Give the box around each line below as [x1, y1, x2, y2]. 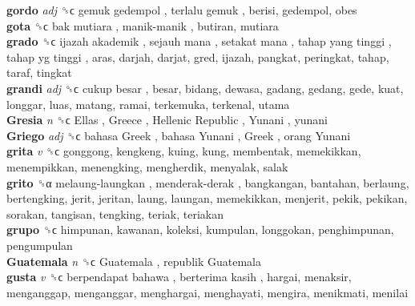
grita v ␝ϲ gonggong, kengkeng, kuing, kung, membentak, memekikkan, [6, 143, 361, 159]
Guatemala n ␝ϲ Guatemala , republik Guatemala [6, 252, 261, 269]
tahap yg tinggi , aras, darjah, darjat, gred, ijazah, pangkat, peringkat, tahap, [6, 48, 389, 65]
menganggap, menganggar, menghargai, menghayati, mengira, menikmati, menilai [6, 284, 409, 300]
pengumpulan [6, 236, 73, 253]
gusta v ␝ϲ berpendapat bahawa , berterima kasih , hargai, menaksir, [6, 268, 352, 285]
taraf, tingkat [6, 64, 72, 81]
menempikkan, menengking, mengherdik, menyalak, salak [6, 158, 288, 175]
